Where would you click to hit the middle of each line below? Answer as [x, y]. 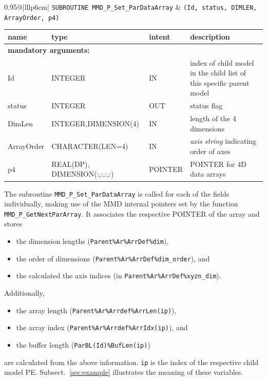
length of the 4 [213, 118]
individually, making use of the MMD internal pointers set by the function [121, 204]
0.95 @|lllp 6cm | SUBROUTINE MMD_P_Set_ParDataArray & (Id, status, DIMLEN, [131, 7]
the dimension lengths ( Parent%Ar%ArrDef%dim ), [92, 241]
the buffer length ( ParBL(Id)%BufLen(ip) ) [83, 344]
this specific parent [220, 82]
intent [160, 36]
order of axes [210, 151]
